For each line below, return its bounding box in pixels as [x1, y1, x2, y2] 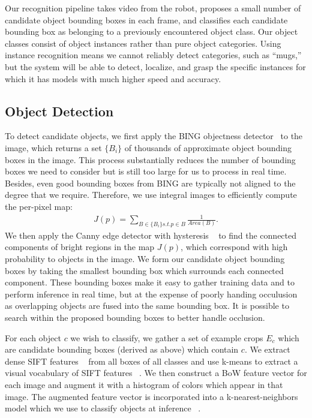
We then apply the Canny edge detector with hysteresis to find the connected [5, 228, 297, 241]
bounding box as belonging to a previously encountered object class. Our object [5, 25, 298, 38]
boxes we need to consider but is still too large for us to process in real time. [5, 165, 287, 178]
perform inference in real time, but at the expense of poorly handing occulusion [5, 287, 298, 300]
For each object [5, 331, 61, 344]
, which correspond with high [181, 240, 288, 253]
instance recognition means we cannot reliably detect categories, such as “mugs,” [5, 49, 302, 61]
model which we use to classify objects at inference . [5, 402, 201, 414]
